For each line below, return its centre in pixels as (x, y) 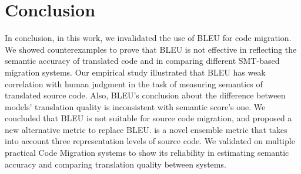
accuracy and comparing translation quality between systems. (116, 164)
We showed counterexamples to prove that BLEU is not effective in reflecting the (151, 49)
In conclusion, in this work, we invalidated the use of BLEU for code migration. (148, 38)
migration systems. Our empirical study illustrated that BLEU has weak (135, 72)
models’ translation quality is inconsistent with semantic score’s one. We (135, 106)
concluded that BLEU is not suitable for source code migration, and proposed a (148, 118)
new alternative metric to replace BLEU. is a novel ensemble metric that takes (146, 129)
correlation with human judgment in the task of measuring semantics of (134, 83)
